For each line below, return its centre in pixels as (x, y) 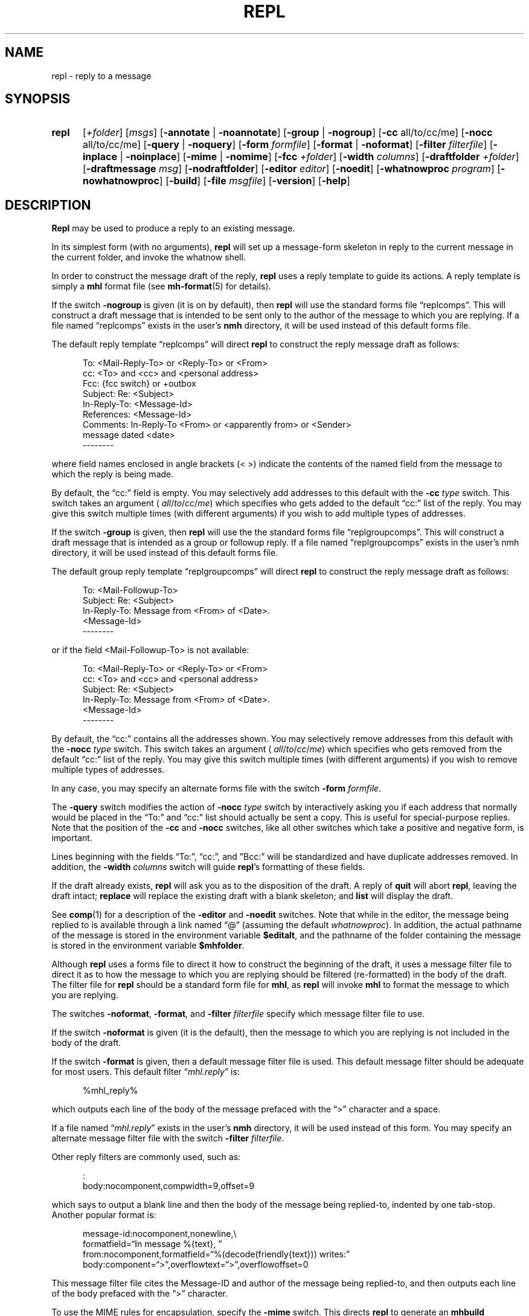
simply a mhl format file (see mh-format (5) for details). (161, 286)
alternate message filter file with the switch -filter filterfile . (168, 1138)
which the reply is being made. (113, 474)
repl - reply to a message (101, 76)
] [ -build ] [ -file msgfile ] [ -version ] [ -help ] (255, 181)
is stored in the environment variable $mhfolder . (148, 946)
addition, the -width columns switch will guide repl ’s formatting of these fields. (208, 867)
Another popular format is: (104, 1215)
